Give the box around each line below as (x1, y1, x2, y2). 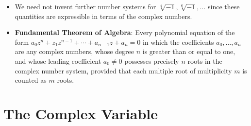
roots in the (187, 55, 222, 66)
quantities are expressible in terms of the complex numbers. (15, 11, 192, 21)
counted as (15, 75, 47, 85)
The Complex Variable (3, 103, 158, 123)
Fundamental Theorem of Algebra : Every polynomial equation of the (15, 27, 235, 37)
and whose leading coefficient (15, 55, 101, 66)
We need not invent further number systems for (15, 1, 156, 11)
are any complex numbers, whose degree (15, 46, 134, 56)
